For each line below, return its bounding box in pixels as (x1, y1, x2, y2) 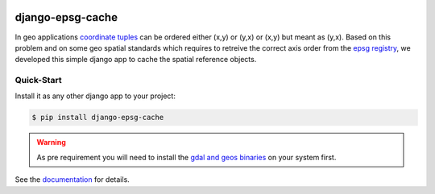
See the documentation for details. (14, 175, 130, 184)
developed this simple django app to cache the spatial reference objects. (14, 55, 257, 64)
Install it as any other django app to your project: (14, 91, 176, 101)
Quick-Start (14, 75, 62, 86)
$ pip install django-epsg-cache (31, 113, 164, 122)
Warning (36, 138, 66, 147)
